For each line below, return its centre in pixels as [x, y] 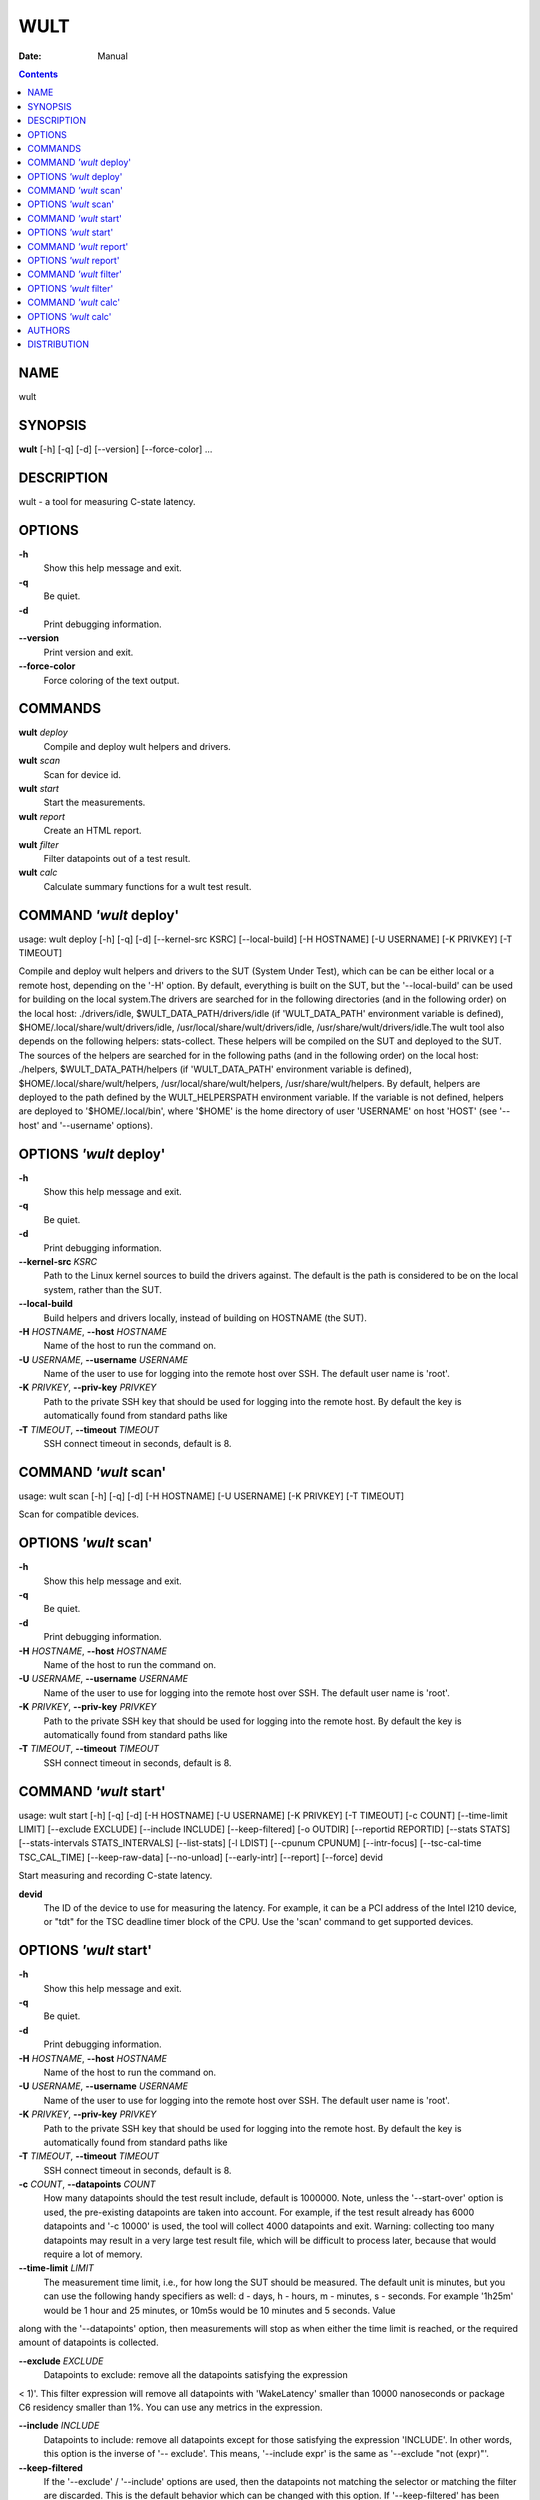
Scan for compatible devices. [79, 1514]
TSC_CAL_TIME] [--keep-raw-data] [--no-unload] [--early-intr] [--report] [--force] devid [201, 1857]
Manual [113, 56]
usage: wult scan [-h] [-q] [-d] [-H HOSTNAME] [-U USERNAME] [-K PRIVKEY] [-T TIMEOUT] [211, 1496]
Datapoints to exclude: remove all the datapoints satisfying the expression [196, 2375]
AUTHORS [48, 330]
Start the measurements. [94, 802]
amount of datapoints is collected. [88, 2342]
